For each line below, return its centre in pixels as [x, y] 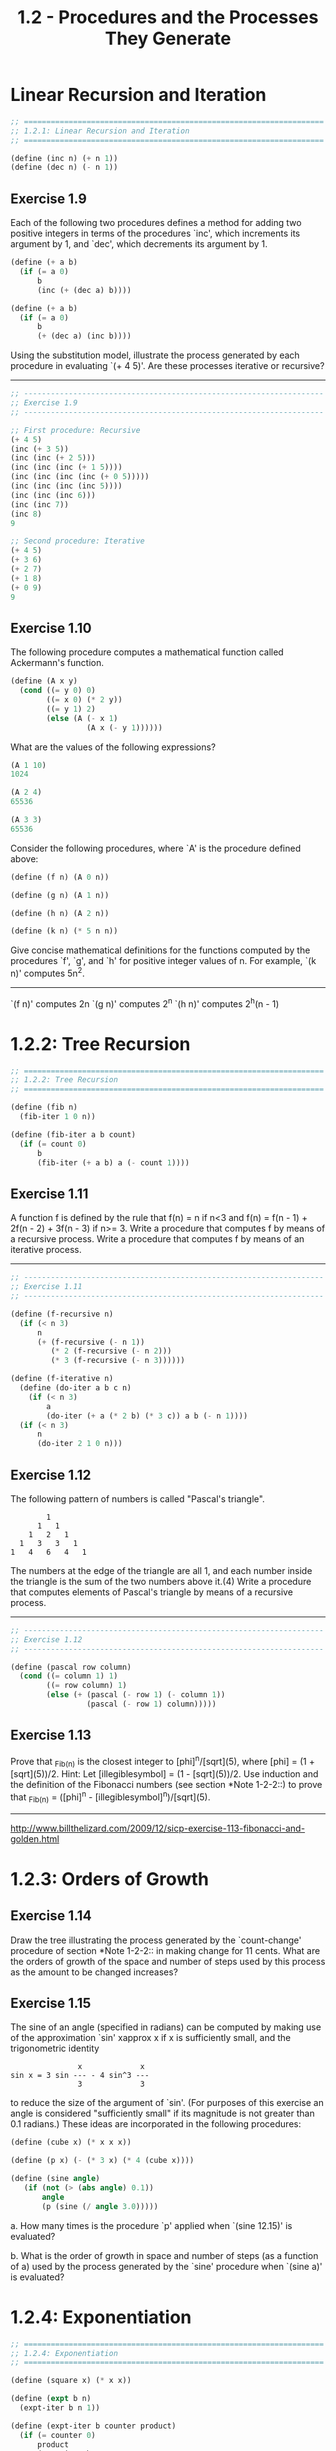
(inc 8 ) [26, 514]
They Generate [168, 38]
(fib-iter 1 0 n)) [58, 1117]
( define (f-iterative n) [62, 1379]
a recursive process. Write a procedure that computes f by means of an [157, 1239]
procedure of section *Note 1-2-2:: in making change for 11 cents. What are [165, 1950]
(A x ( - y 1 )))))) [124, 727]
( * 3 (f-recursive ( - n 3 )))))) [118, 1361]
